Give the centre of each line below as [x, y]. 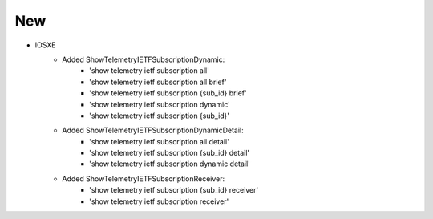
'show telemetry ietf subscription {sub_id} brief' [168, 93]
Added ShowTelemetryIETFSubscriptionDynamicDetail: [153, 130]
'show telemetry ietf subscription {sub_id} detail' [170, 153]
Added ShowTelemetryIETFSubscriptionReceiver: [143, 178]
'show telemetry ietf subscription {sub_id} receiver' [174, 190]
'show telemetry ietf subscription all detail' [160, 141]
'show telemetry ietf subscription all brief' [158, 82]
